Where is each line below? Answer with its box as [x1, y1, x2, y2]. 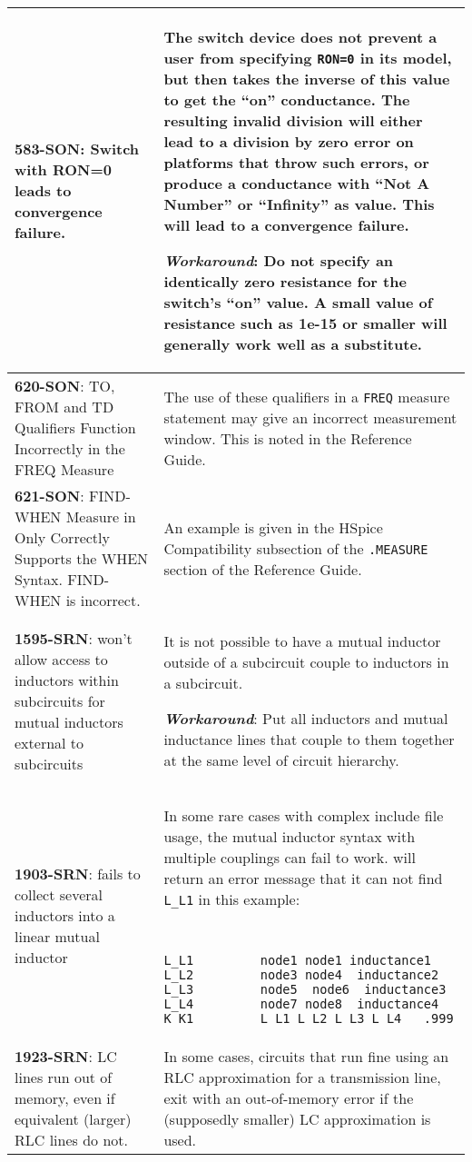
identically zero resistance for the [163, 271, 407, 292]
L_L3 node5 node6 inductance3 [163, 982, 447, 997]
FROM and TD [15, 396, 114, 417]
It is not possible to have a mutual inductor [163, 631, 441, 651]
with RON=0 [15, 159, 112, 180]
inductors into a [15, 905, 115, 926]
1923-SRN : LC [15, 1046, 117, 1067]
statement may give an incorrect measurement [163, 406, 457, 428]
